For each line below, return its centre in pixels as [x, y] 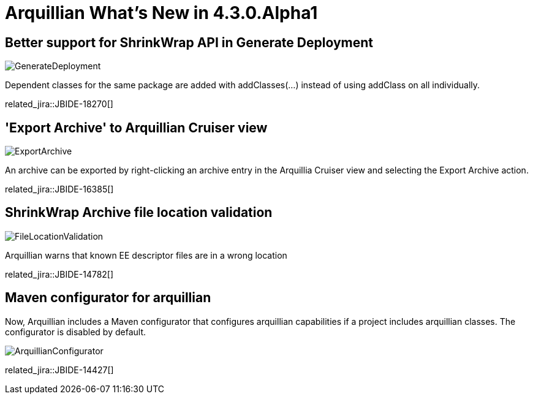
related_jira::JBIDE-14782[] [59, 274]
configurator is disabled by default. [75, 332]
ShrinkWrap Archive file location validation [139, 213]
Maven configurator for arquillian [108, 298]
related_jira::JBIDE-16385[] [59, 189]
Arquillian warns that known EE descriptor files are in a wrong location [146, 255]
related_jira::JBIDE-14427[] [59, 370]
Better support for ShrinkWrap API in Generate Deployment [189, 42]
